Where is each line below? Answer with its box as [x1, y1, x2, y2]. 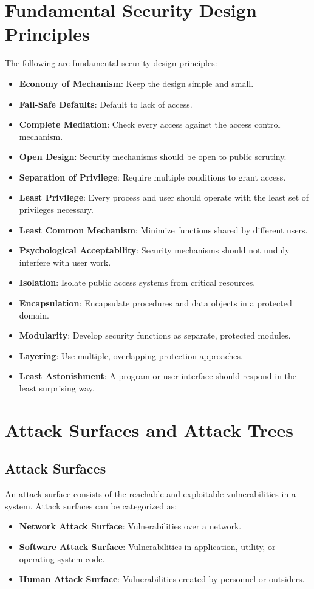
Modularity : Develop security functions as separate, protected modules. [19, 329, 291, 342]
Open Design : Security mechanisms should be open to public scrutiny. [19, 150, 287, 163]
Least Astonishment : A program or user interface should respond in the [19, 370, 297, 382]
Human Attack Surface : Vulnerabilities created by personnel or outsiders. [19, 573, 305, 585]
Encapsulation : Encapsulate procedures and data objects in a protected [19, 297, 292, 309]
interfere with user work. [19, 255, 111, 268]
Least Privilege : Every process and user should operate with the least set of [19, 191, 309, 204]
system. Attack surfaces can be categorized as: [5, 499, 177, 512]
